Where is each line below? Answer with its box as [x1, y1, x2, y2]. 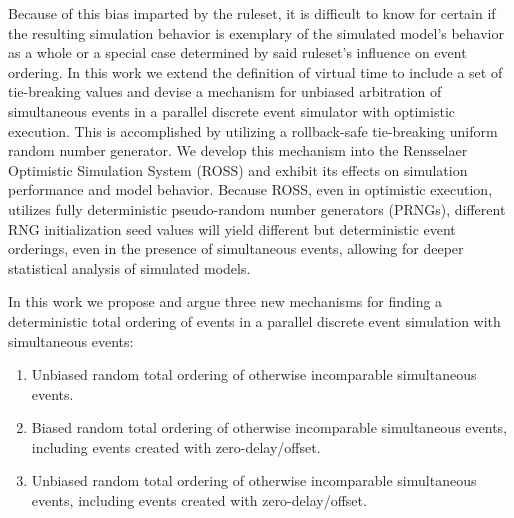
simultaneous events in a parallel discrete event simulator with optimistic [8, 100, 455, 121]
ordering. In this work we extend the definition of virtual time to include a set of [8, 61, 503, 82]
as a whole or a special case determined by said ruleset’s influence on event [8, 42, 467, 63]
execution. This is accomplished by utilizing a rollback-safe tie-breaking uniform [8, 120, 498, 141]
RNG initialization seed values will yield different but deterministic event [8, 218, 456, 239]
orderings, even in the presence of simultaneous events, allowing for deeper [8, 238, 464, 259]
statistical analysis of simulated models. [8, 257, 251, 278]
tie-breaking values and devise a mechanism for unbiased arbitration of [8, 81, 442, 102]
